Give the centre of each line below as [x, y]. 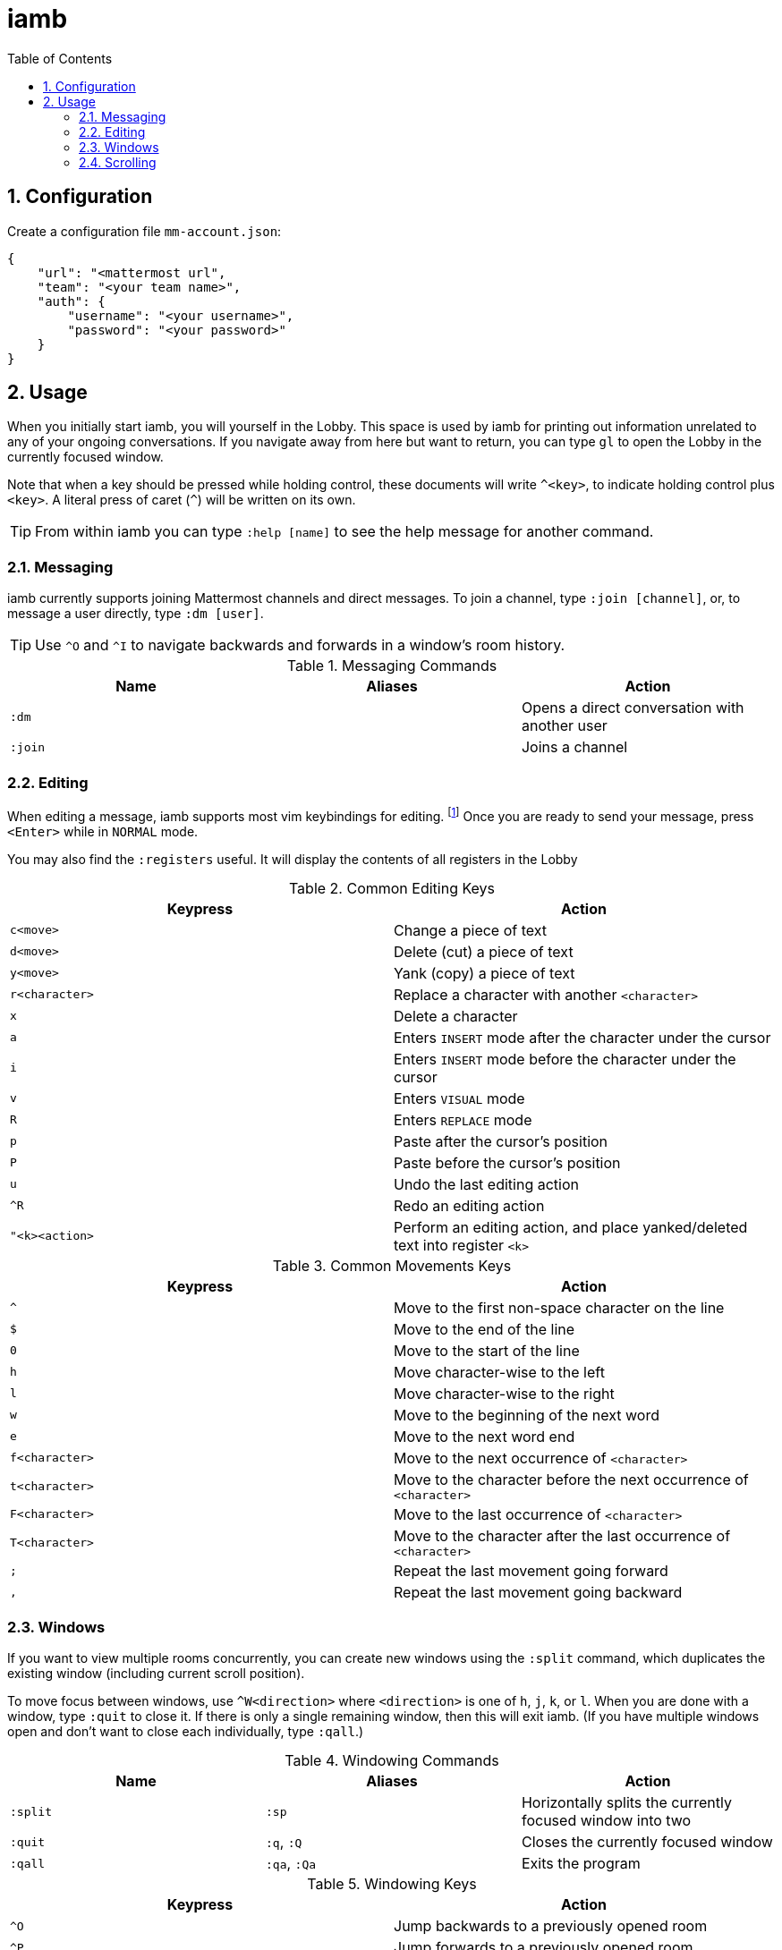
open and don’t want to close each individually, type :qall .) [186, 1732]
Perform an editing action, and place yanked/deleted [571, 1227]
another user [564, 726]
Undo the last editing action [486, 1184]
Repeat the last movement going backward [538, 1592]
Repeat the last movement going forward [531, 1570]
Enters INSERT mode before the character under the [565, 1059]
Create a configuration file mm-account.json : [144, 231]
